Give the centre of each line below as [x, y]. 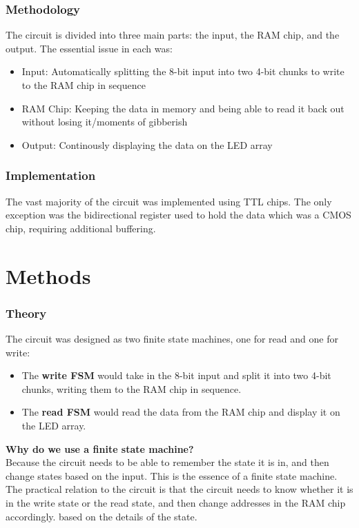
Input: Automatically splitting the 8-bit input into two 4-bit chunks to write [183, 71]
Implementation [51, 175]
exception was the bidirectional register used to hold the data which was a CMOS [178, 215]
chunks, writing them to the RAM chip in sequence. [132, 388]
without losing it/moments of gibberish [105, 122]
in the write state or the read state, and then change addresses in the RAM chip [176, 502]
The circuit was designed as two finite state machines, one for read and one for [172, 338]
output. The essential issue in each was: [89, 48]
